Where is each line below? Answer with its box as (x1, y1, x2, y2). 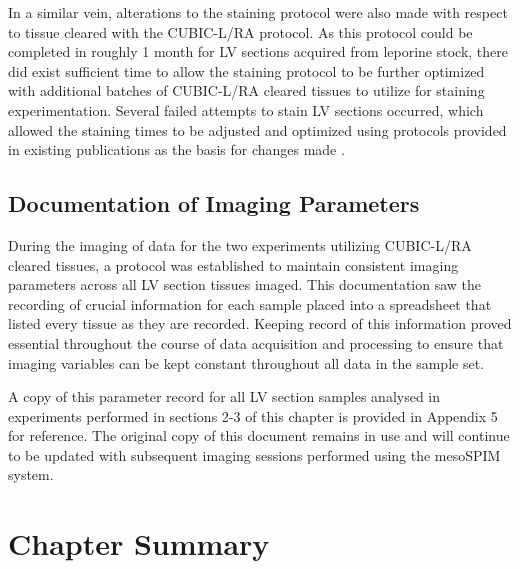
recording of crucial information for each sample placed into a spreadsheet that (8, 293, 492, 314)
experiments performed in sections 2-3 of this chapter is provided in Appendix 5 (8, 405, 498, 426)
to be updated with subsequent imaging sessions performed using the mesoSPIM (8, 444, 501, 465)
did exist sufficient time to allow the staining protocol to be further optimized (8, 60, 485, 81)
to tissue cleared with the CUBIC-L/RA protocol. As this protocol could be (8, 21, 473, 42)
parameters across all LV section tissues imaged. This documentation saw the (8, 274, 482, 295)
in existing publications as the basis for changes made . (8, 139, 345, 160)
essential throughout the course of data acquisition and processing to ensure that (8, 332, 504, 353)
